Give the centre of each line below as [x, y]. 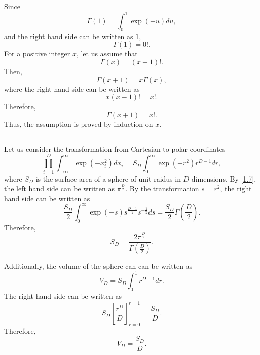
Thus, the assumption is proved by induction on [79, 123]
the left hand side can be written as [59, 188]
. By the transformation [162, 188]
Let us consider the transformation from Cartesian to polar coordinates [115, 148]
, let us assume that [107, 54]
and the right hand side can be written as [69, 36]
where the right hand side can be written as [72, 88]
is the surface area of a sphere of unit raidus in [108, 178]
